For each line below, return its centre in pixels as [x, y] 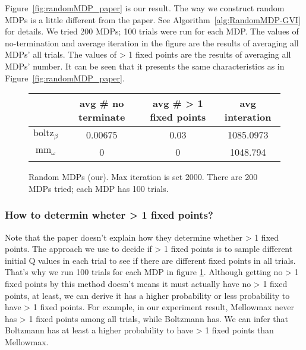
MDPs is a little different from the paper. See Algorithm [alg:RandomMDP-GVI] [153, 19]
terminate [102, 117]
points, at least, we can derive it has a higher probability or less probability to [147, 295]
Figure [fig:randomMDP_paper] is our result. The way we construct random [145, 8]
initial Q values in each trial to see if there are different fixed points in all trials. [150, 260]
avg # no [102, 103]
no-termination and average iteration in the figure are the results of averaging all [152, 42]
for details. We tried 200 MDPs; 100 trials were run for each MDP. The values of [152, 31]
